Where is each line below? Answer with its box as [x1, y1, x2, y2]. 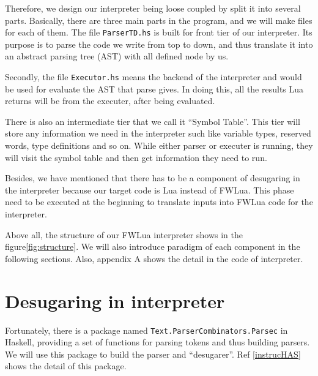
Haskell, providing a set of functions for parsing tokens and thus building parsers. [5, 336, 310, 348]
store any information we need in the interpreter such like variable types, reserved [5, 127, 311, 140]
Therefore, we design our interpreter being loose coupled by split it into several [5, 2, 301, 14]
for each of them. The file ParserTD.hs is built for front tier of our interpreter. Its [5, 26, 312, 39]
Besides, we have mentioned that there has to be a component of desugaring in [5, 171, 300, 184]
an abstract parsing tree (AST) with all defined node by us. [5, 50, 229, 62]
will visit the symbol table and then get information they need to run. [5, 151, 267, 164]
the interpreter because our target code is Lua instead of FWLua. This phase [5, 183, 294, 196]
